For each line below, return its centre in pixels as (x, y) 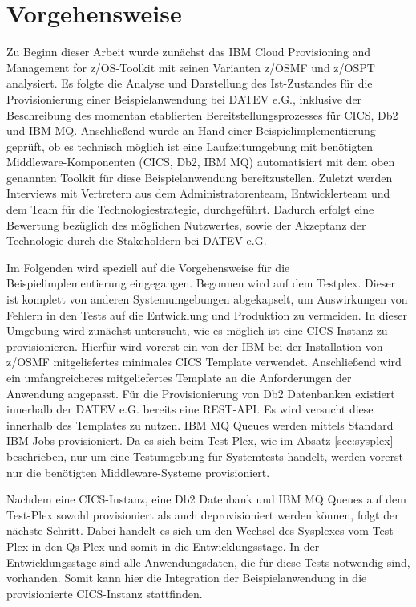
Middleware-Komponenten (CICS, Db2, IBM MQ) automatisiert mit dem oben (201, 162)
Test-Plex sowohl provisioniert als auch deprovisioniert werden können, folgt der (203, 514)
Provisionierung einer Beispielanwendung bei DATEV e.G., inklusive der (184, 98)
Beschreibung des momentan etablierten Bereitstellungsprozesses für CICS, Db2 (202, 114)
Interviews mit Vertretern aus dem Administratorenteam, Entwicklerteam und (198, 193)
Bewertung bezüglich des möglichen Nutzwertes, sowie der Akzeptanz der (186, 224)
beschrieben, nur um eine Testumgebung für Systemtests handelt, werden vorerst (205, 456)
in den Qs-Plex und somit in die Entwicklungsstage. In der (176, 546)
